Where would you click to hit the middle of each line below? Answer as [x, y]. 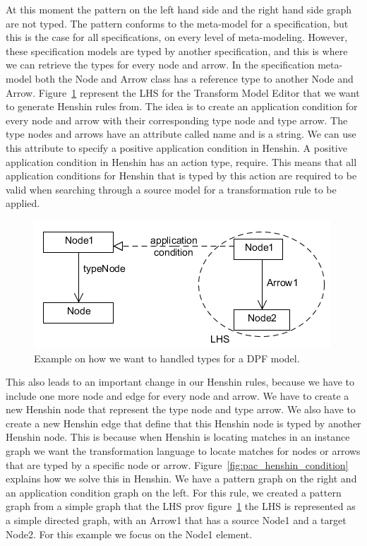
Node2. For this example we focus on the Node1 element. [129, 534]
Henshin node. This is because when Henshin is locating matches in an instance [178, 437]
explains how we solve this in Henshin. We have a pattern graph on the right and [181, 479]
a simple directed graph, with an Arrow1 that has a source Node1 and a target [176, 520]
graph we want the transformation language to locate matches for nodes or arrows [183, 451]
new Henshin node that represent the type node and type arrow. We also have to [181, 409]
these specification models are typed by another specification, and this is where [177, 51]
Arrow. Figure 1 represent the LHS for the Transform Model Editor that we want [183, 92]
